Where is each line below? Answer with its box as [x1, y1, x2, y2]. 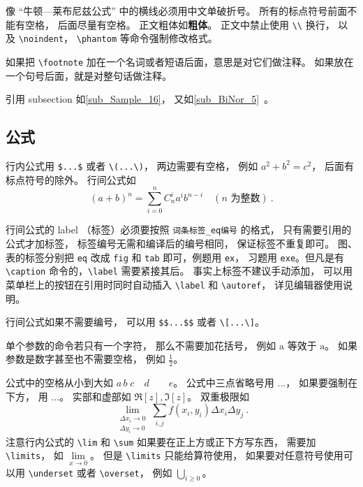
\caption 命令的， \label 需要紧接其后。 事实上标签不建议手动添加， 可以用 [6, 263, 353, 278]
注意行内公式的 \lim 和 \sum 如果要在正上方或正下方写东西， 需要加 [6, 434, 316, 449]
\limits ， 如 [6, 448, 64, 463]
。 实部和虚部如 [59, 388, 131, 403]
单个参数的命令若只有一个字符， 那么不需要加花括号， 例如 [6, 337, 276, 352]
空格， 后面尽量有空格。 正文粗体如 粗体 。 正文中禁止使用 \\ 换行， [24, 17, 335, 31]
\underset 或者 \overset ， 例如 [28, 465, 172, 479]
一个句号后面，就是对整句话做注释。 [6, 68, 172, 82]
